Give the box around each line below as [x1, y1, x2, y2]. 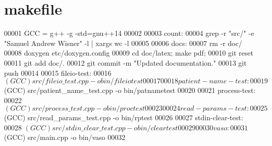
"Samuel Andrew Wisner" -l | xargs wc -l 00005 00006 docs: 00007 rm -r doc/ [4, 37, 242, 48]
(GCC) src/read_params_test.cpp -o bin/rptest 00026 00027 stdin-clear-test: [4, 112, 243, 123]
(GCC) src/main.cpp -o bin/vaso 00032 [4, 132, 126, 142]
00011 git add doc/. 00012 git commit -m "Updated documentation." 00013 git [4, 57, 247, 68]
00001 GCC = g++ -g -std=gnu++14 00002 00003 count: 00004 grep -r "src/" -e [4, 28, 254, 38]
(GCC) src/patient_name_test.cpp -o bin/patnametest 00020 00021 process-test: [4, 85, 256, 95]
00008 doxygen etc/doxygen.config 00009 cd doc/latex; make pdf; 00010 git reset [4, 47, 253, 58]
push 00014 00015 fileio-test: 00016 [4, 67, 112, 78]
